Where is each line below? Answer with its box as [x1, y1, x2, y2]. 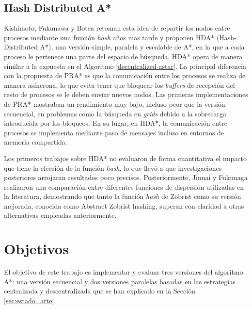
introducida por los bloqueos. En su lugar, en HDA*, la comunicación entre [4, 118, 227, 128]
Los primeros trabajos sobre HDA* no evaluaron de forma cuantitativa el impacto [4, 153, 247, 163]
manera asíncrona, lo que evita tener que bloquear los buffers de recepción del [4, 80, 235, 90]
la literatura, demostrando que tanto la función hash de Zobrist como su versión [4, 191, 241, 201]
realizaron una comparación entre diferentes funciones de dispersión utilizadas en [4, 181, 244, 192]
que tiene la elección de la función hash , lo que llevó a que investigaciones [4, 163, 222, 173]
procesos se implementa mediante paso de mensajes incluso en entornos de [4, 127, 224, 137]
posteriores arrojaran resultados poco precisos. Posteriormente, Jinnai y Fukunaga [4, 172, 248, 182]
